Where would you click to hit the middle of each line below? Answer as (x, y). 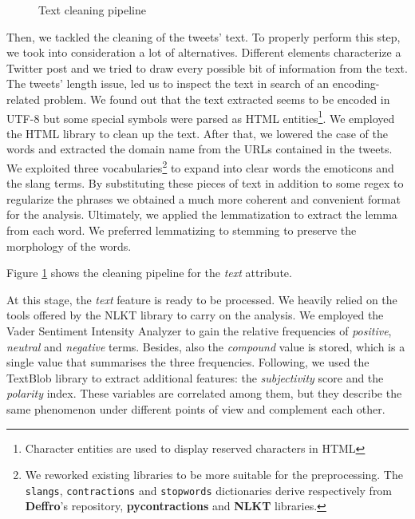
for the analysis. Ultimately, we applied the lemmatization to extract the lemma (202, 214)
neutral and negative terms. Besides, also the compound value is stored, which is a (206, 346)
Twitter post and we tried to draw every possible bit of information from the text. (207, 67)
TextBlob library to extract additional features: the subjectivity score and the (195, 377)
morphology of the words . (69, 246)
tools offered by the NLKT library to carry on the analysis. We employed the (195, 315)
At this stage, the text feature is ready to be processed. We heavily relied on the (202, 299)
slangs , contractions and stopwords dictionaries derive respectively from (209, 490)
